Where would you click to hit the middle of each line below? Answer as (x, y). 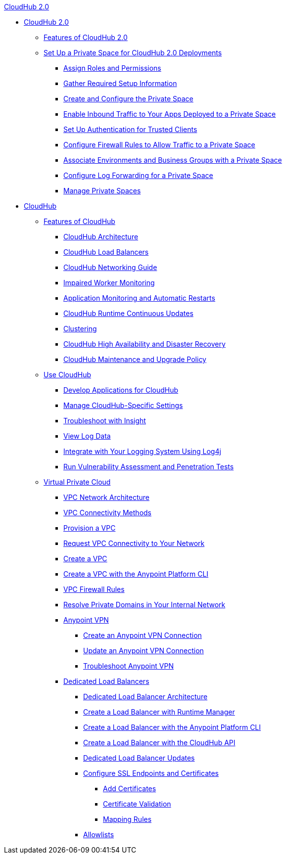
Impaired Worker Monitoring (109, 283)
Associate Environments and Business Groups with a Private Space (173, 160)
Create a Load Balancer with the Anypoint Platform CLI (172, 727)
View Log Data (87, 436)
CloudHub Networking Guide (110, 267)
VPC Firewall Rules (94, 589)
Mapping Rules (127, 819)
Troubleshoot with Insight (105, 421)
